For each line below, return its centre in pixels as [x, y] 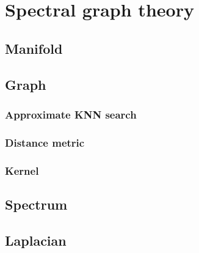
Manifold [34, 48]
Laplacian [36, 240]
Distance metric [45, 142]
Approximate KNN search [71, 114]
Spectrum [36, 204]
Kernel [22, 170]
